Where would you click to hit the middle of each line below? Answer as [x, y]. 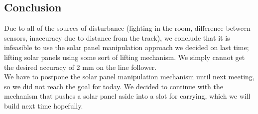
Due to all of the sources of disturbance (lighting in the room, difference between [127, 28]
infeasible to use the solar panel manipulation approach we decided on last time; [127, 47]
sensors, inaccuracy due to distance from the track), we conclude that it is [117, 37]
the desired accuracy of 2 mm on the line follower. [80, 67]
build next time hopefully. [44, 105]
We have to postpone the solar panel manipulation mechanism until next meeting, [129, 77]
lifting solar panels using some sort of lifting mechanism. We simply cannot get [125, 57]
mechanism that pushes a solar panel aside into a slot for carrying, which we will [127, 96]
